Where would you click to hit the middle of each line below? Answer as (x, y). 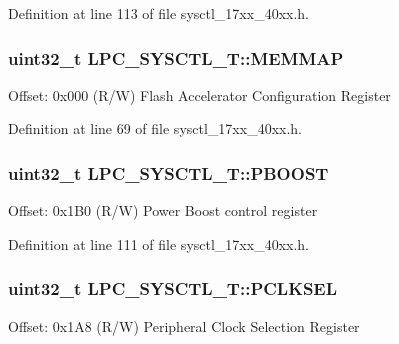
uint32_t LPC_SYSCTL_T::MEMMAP (176, 57)
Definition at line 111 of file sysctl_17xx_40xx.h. (158, 243)
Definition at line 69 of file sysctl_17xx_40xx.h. (155, 128)
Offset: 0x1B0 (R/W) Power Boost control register (163, 210)
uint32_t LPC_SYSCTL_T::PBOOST (168, 172)
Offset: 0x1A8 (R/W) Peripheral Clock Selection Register (184, 325)
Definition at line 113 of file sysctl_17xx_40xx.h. (158, 13)
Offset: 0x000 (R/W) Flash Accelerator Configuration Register (199, 94)
